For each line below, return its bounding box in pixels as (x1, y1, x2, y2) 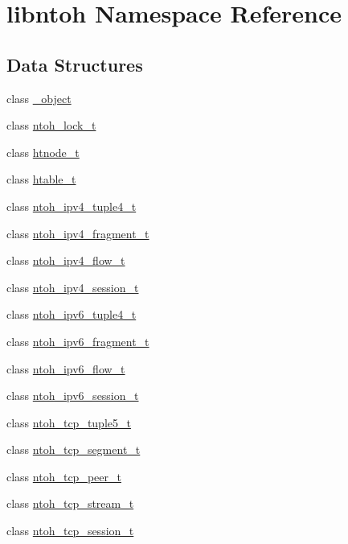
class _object (6, 89, 72, 106)
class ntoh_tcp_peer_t (6, 468, 121, 484)
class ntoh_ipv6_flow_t (6, 360, 125, 377)
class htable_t (6, 171, 76, 188)
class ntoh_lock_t (6, 117, 96, 134)
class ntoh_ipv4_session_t (6, 278, 139, 295)
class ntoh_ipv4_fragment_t (6, 225, 149, 241)
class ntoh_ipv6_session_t (6, 387, 139, 404)
